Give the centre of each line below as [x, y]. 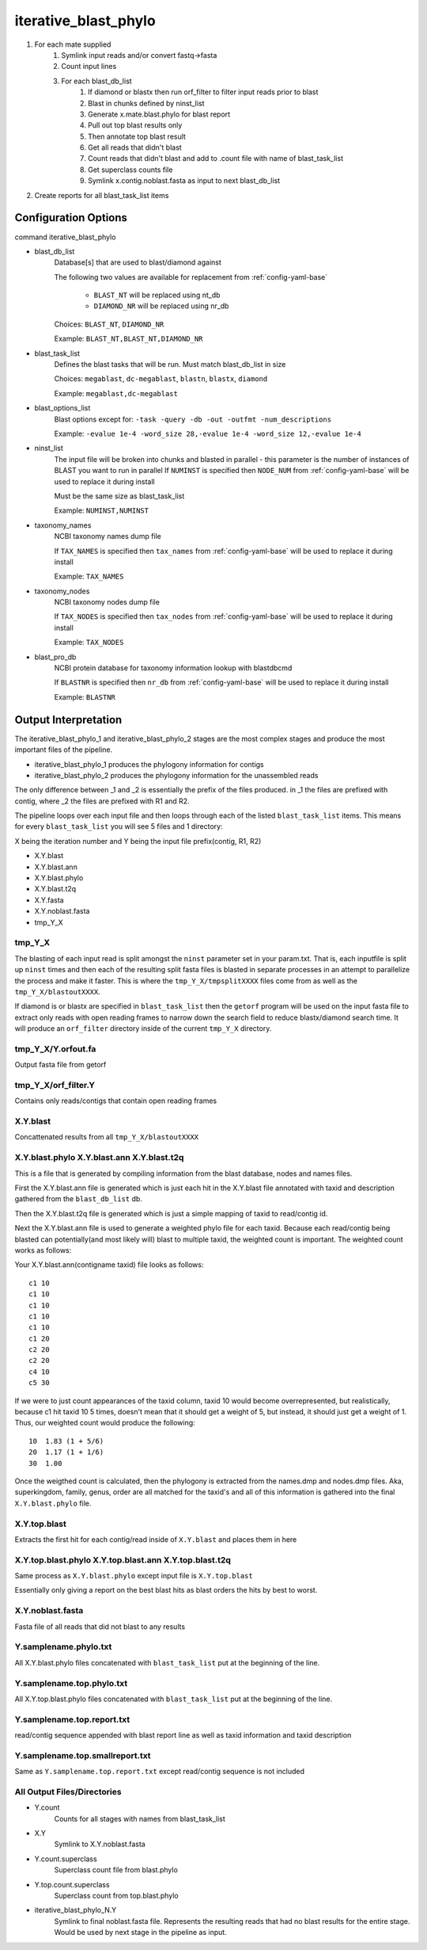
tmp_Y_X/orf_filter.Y [55, 1085]
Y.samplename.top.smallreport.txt [83, 1755]
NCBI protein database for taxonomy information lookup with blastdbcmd [173, 668]
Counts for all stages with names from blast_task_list [140, 1818]
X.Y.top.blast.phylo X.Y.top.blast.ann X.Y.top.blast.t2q [123, 1559]
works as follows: [43, 1250]
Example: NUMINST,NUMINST [102, 510]
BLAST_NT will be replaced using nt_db [157, 295]
